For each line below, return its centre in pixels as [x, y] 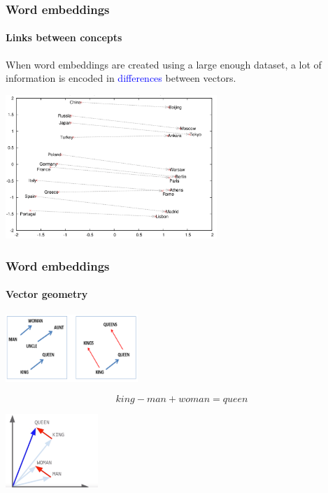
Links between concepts [64, 37]
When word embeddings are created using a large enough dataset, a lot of [164, 64]
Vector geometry [47, 294]
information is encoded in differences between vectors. [121, 78]
